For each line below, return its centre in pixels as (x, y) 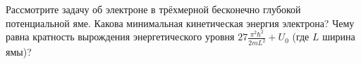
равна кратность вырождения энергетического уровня (120, 37)
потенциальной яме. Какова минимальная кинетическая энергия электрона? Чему (180, 23)
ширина (339, 37)
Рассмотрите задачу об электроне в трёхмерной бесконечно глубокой (153, 9)
